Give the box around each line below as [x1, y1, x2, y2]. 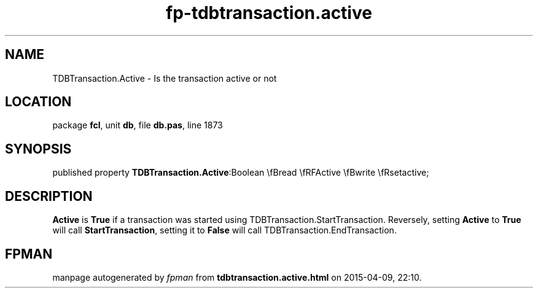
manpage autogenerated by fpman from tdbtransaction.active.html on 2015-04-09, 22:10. [52, 272, 422, 283]
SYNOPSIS [5, 141, 72, 157]
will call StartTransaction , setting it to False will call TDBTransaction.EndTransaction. [52, 225, 397, 236]
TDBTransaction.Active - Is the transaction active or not [52, 72, 277, 84]
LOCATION [5, 94, 72, 110]
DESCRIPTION [5, 188, 93, 204]
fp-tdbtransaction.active [166, 2, 372, 23]
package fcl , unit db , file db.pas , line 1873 [52, 120, 223, 131]
